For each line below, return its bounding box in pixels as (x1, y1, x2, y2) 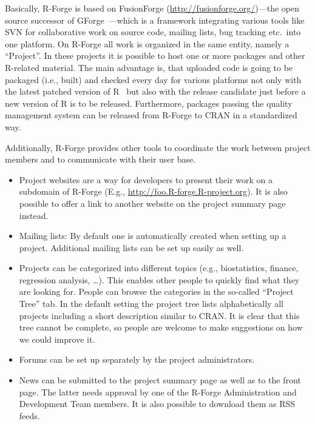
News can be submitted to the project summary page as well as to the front (19, 374, 301, 386)
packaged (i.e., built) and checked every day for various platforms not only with (5, 73, 302, 86)
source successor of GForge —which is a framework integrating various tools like (5, 13, 305, 26)
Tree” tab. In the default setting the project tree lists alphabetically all (19, 297, 283, 310)
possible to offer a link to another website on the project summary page (19, 197, 286, 209)
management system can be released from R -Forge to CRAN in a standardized (5, 109, 297, 121)
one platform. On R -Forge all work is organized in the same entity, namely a (5, 37, 290, 50)
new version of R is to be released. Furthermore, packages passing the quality (5, 96, 293, 109)
